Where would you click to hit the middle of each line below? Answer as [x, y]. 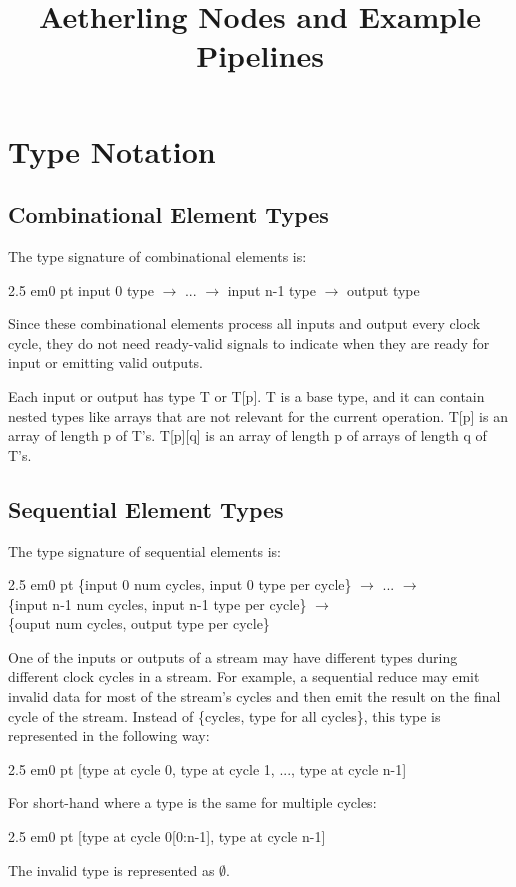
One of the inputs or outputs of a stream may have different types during [233, 656]
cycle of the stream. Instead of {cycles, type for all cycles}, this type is [224, 715]
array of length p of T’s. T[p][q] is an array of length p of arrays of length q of [247, 435]
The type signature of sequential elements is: [144, 550]
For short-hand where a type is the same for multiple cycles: [192, 802]
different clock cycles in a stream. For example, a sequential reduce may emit [244, 676]
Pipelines [260, 55]
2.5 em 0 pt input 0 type [81, 289]
